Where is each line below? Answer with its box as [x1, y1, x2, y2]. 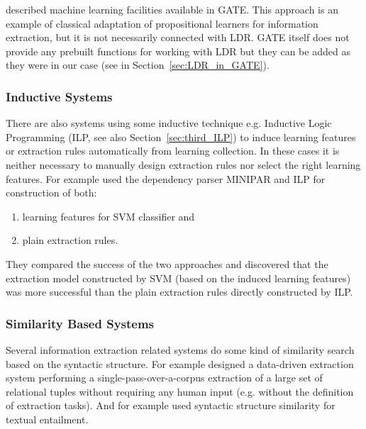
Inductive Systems [6, 87, 113, 105]
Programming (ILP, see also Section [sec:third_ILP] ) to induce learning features [6, 129, 356, 144]
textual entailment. [6, 411, 89, 426]
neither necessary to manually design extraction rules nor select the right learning [6, 157, 361, 172]
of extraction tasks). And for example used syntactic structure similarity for [6, 398, 335, 413]
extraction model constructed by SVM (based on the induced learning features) [6, 270, 351, 285]
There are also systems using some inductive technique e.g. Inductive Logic [6, 116, 332, 130]
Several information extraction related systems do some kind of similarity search [6, 342, 355, 357]
